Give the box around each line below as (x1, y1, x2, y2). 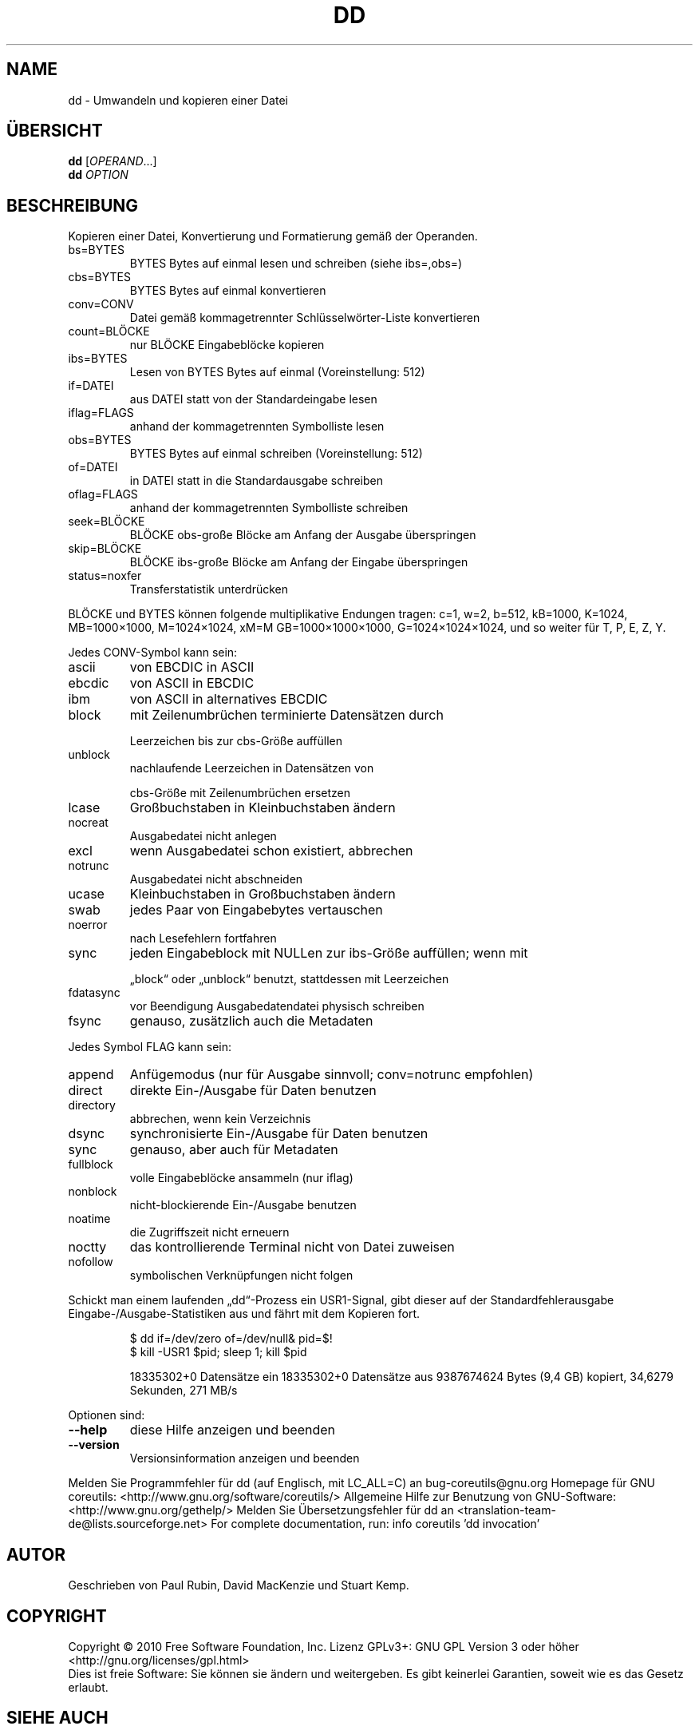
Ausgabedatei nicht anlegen (129, 829, 277, 843)
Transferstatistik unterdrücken (129, 582, 289, 597)
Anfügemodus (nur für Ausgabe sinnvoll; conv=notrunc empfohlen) (129, 1066, 534, 1083)
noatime (68, 1212, 111, 1226)
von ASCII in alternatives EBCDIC (129, 691, 328, 708)
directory (68, 1098, 116, 1113)
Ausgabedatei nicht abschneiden (129, 872, 303, 887)
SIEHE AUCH (6, 1708, 109, 1728)
